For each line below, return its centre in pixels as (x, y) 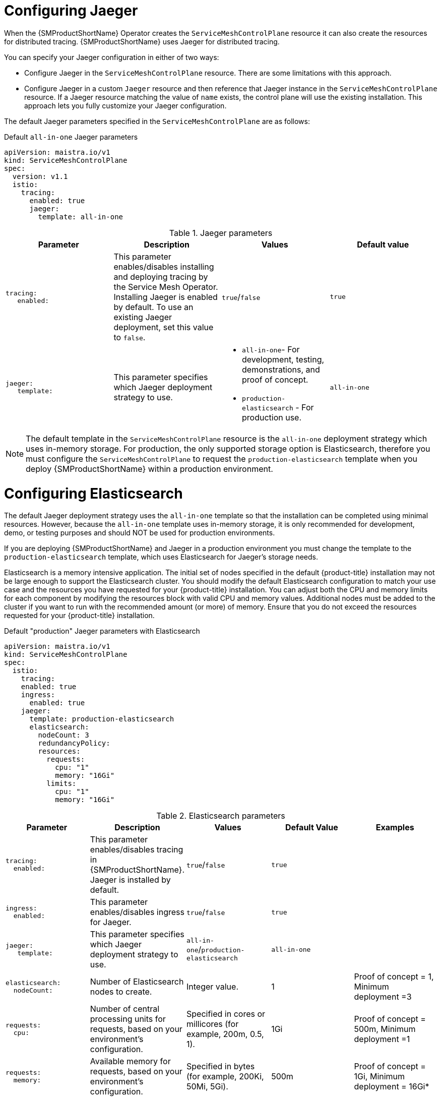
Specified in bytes (221, 1066)
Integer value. (212, 987)
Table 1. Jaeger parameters (221, 233)
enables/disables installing (164, 266)
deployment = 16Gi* (392, 1087)
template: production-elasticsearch (102, 719)
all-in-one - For (271, 349)
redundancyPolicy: (74, 743)
